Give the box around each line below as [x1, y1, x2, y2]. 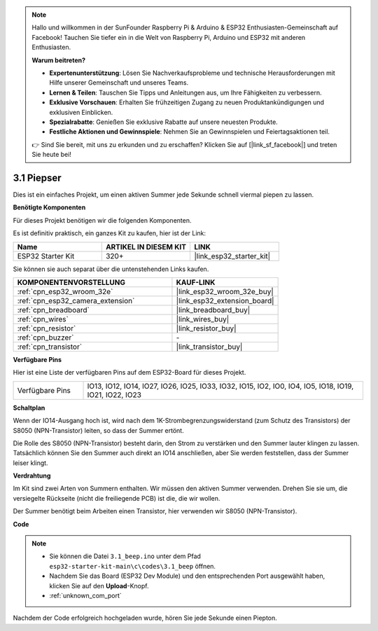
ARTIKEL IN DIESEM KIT [105, 242, 187, 251]
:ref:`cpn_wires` [17, 314, 69, 324]
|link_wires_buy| [176, 314, 230, 324]
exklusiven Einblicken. [49, 108, 113, 116]
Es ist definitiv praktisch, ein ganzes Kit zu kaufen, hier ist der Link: [13, 229, 206, 237]
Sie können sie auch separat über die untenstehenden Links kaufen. [13, 265, 209, 273]
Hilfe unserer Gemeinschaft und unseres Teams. [49, 78, 189, 87]
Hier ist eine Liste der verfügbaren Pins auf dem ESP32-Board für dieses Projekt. [13, 368, 246, 377]
